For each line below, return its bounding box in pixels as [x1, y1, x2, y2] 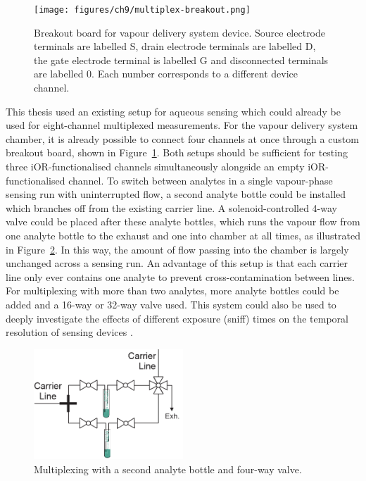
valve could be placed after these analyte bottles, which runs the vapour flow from [6, 214, 360, 229]
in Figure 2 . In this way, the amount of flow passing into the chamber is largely [6, 242, 349, 256]
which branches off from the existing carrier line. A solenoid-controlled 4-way [6, 200, 338, 215]
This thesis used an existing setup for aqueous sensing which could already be [6, 104, 341, 118]
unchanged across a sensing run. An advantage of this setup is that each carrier [6, 256, 348, 270]
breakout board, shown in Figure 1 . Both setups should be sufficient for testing [6, 145, 348, 160]
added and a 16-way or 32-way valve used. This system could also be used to [6, 296, 336, 311]
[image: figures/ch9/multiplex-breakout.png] [34, 5, 251, 15]
